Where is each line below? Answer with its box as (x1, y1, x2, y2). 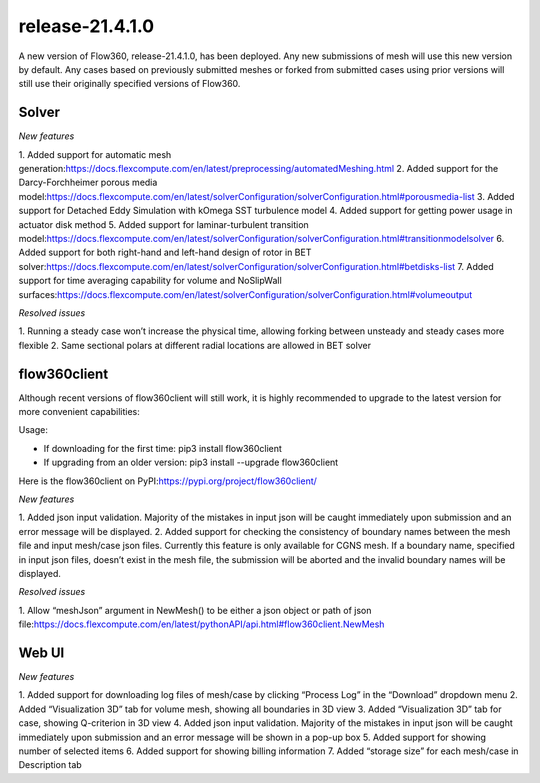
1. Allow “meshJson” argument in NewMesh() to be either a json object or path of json (18, 604, 372, 616)
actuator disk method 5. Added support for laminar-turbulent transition (18, 218, 309, 230)
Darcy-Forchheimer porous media (18, 176, 158, 189)
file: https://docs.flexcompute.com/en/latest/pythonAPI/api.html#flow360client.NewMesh (18, 618, 385, 630)
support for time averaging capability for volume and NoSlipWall (18, 275, 282, 287)
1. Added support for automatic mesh (18, 148, 172, 160)
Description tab (18, 759, 82, 771)
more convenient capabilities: (18, 406, 140, 417)
